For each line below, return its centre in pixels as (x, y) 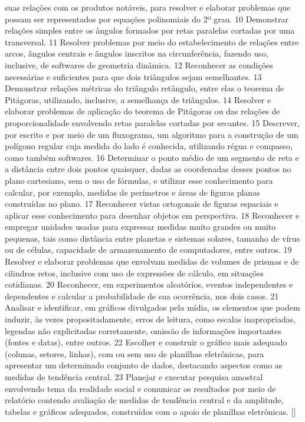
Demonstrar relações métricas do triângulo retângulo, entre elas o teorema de (145, 88)
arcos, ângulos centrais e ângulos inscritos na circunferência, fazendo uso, (137, 53)
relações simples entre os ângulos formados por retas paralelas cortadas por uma (150, 30)
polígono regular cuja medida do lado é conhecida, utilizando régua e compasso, (149, 146)
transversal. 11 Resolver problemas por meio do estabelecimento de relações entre (152, 42)
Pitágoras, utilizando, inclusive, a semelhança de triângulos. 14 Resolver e (138, 99)
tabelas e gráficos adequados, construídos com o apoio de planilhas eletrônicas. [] (150, 411)
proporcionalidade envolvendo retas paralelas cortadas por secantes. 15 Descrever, (152, 122)
